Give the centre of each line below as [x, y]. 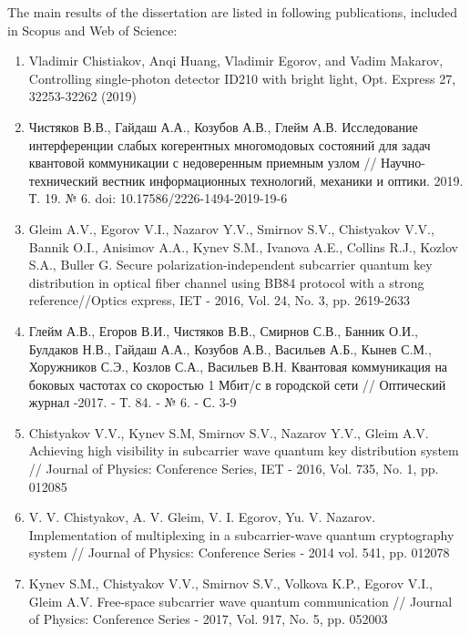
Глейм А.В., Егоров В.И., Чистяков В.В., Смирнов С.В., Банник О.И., [223, 330]
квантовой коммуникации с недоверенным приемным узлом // [203, 163]
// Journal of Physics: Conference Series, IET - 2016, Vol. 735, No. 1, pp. [234, 469]
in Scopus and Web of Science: [92, 30]
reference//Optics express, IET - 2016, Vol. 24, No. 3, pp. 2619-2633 [219, 300]
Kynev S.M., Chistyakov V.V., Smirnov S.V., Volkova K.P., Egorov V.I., [230, 583]
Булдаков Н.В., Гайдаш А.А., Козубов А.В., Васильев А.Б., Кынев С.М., [230, 348]
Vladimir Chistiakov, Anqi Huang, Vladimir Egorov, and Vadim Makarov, [236, 61]
